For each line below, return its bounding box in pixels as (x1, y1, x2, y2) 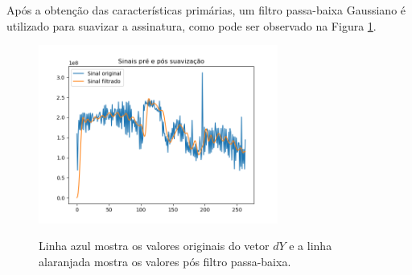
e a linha (289, 237, 332, 254)
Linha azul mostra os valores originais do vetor (39, 237, 270, 254)
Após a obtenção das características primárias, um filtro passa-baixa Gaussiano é (6, 2, 406, 18)
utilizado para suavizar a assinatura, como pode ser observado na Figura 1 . (6, 17, 377, 34)
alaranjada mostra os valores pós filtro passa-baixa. (39, 253, 291, 270)
